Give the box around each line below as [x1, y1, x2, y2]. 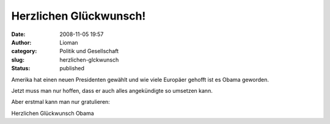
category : [11, 48, 37, 55]
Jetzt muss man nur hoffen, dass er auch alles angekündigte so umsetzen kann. [11, 87, 213, 94]
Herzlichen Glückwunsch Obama [11, 109, 94, 117]
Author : [11, 38, 32, 46]
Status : [11, 65, 31, 72]
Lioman [59, 38, 79, 46]
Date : [11, 31, 26, 38]
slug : [11, 56, 24, 64]
